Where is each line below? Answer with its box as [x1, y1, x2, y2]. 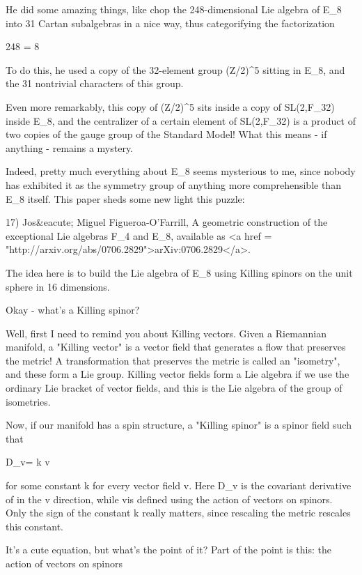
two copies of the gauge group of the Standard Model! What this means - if [6, 127, 327, 141]
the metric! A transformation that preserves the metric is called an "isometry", [6, 353, 340, 367]
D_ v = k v [6, 454, 50, 469]
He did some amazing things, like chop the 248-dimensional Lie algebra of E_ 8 [6, 2, 342, 16]
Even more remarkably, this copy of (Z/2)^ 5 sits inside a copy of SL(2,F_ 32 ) [6, 99, 335, 114]
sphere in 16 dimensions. [6, 279, 110, 293]
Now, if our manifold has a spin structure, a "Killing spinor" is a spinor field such [6, 417, 352, 432]
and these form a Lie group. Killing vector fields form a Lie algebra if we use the [6, 367, 349, 381]
